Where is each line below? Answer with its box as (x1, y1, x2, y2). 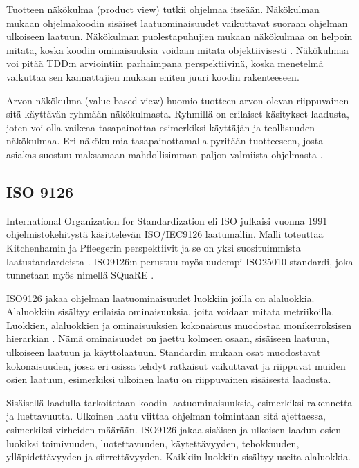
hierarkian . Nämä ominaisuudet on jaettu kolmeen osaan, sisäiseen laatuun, (6, 331, 329, 346)
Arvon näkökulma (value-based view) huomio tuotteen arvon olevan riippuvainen (6, 93, 349, 107)
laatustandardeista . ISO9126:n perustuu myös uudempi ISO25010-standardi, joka (6, 254, 353, 268)
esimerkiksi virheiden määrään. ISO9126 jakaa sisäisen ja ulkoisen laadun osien (6, 422, 342, 437)
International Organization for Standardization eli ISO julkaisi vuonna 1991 (6, 213, 328, 227)
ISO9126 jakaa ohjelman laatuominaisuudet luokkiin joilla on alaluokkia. (6, 290, 315, 305)
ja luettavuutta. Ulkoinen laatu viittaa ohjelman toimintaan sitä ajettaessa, (6, 409, 326, 423)
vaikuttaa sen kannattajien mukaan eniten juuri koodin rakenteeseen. (6, 69, 300, 84)
